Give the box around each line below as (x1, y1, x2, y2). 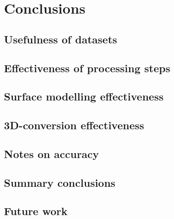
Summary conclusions (4, 175, 115, 190)
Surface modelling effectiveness (4, 89, 164, 104)
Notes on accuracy (4, 146, 99, 161)
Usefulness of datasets (4, 31, 117, 46)
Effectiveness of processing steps (4, 60, 171, 75)
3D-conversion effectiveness (4, 118, 144, 133)
